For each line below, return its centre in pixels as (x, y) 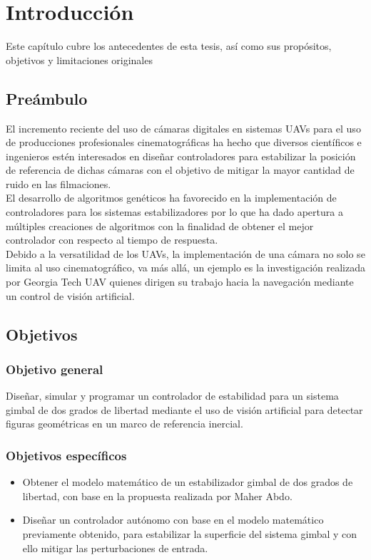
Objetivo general (55, 369)
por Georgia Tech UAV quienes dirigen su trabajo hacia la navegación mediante (180, 282)
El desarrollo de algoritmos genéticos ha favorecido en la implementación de (171, 198)
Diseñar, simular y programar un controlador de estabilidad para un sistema (172, 396)
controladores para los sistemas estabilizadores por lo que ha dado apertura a (174, 212)
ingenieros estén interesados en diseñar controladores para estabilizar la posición (181, 156)
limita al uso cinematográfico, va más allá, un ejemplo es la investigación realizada (185, 268)
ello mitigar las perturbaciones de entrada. (115, 548)
